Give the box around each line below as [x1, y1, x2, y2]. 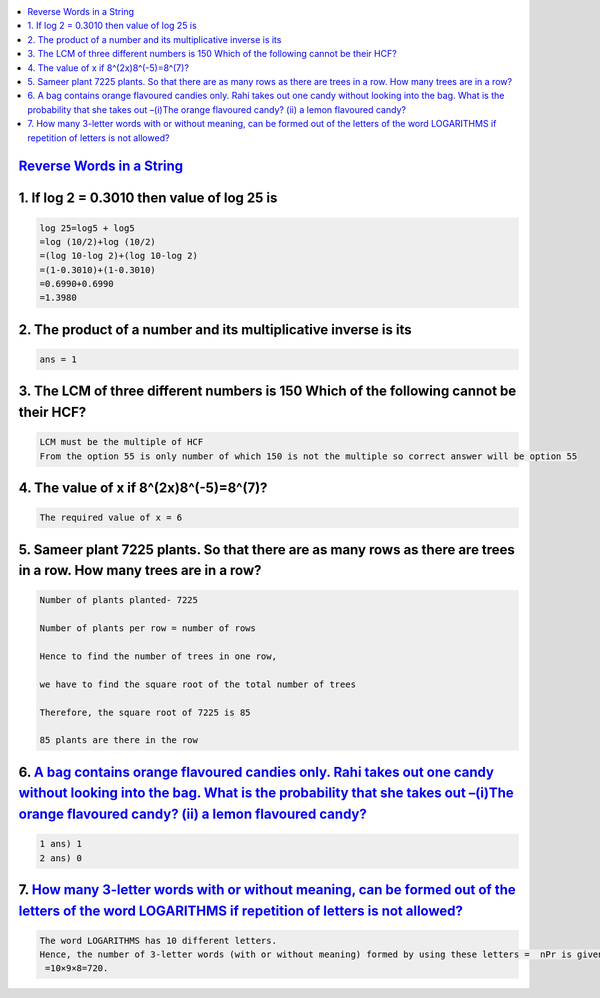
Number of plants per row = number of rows [39, 623, 257, 634]
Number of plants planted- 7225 [39, 595, 199, 606]
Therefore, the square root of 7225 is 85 [39, 706, 251, 718]
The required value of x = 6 [39, 512, 183, 524]
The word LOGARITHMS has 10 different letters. [39, 935, 277, 946]
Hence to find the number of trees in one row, [39, 651, 277, 662]
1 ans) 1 [39, 838, 83, 850]
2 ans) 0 [39, 852, 83, 864]
